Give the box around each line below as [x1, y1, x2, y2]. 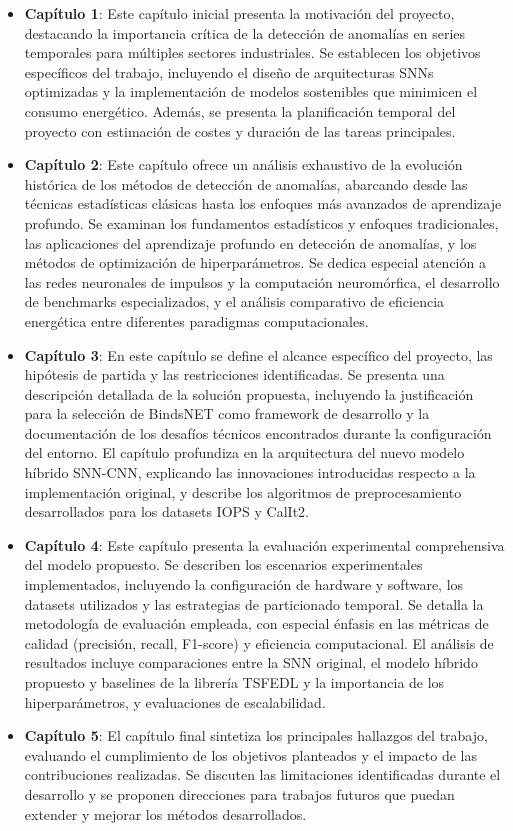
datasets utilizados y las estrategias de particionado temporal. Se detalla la [24, 593, 484, 614]
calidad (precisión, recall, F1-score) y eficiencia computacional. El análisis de [24, 632, 494, 653]
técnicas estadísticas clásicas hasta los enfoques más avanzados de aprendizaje [24, 193, 502, 214]
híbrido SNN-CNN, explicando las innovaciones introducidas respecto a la [24, 462, 476, 483]
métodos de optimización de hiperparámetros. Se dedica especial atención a [24, 252, 486, 273]
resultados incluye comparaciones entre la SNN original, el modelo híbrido [24, 652, 478, 673]
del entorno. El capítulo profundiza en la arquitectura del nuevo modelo [24, 442, 465, 463]
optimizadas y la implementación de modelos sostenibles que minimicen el [24, 81, 478, 102]
